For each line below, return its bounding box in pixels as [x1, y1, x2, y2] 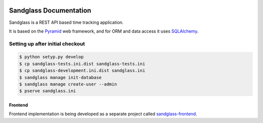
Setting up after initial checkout [9, 40, 85, 47]
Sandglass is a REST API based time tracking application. [9, 19, 124, 25]
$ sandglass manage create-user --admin [19, 82, 117, 87]
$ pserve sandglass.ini [19, 88, 76, 94]
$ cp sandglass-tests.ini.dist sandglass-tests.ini [19, 61, 146, 67]
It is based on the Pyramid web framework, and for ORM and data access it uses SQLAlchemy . [9, 28, 199, 34]
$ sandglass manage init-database [19, 74, 102, 80]
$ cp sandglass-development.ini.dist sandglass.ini [19, 68, 146, 73]
